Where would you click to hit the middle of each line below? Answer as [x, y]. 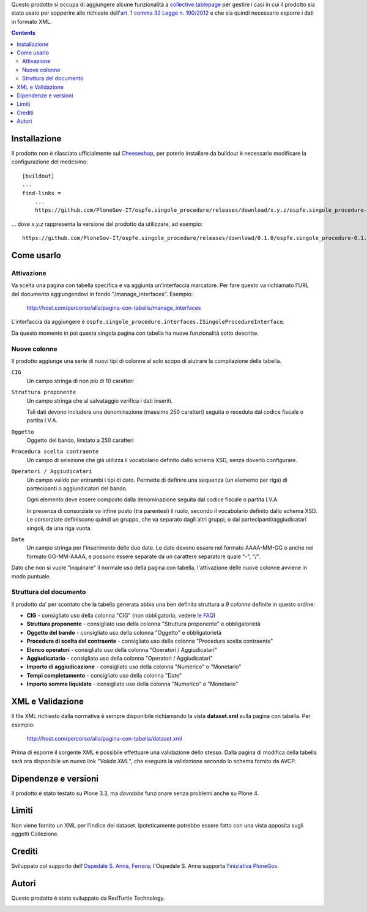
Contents [24, 33]
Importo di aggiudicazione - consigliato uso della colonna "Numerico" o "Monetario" [134, 667]
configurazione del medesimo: [50, 162]
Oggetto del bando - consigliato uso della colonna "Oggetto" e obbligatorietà [124, 632]
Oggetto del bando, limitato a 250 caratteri [80, 440]
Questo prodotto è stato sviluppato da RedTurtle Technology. [88, 898]
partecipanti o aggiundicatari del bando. [77, 488]
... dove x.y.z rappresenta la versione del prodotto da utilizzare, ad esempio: [107, 224]
